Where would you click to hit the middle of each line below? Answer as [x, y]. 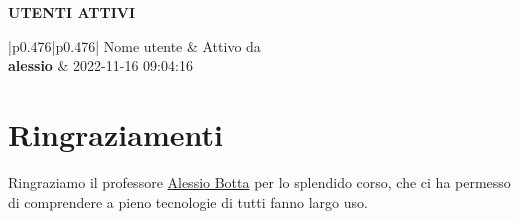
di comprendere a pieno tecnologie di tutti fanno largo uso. [188, 201]
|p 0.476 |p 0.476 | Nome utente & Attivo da [134, 45]
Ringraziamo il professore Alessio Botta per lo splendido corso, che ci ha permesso [259, 181]
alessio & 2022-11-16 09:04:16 [100, 65]
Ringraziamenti [115, 133]
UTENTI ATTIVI [72, 12]
